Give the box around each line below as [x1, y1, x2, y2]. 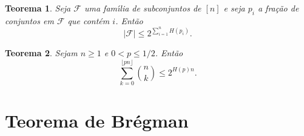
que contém [67, 14, 110, 27]
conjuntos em [5, 14, 54, 27]
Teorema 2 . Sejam [5, 47, 78, 59]
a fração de [257, 2, 299, 14]
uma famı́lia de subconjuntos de [84, 2, 201, 14]
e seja [223, 2, 245, 14]
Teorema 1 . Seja [5, 2, 71, 14]
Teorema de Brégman [5, 108, 189, 133]
